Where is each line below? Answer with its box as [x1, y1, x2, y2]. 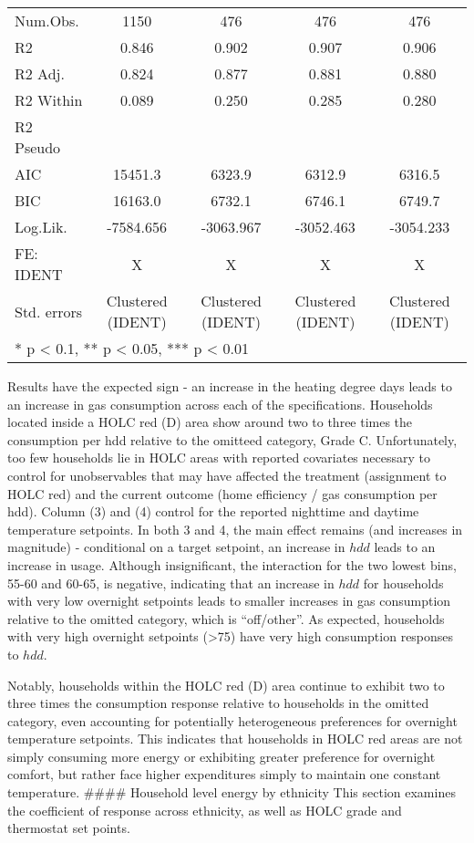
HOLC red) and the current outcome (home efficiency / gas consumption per [7, 484, 438, 503]
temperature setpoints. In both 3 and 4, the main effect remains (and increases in [7, 519, 463, 538]
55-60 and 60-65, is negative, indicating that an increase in [7, 573, 335, 592]
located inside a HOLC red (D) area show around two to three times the [7, 412, 413, 432]
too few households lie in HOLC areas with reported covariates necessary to [7, 448, 430, 467]
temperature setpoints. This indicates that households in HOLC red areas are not [7, 729, 463, 748]
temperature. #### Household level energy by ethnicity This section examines [7, 783, 456, 802]
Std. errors [15, 300, 83, 322]
